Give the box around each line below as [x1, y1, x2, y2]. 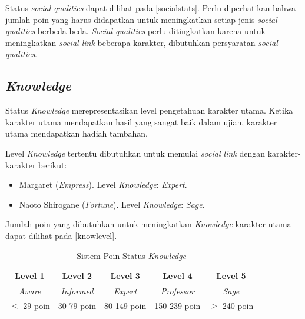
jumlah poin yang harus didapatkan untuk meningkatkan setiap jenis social [5, 13, 277, 25]
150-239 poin [154, 299, 201, 311]
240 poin [222, 299, 254, 311]
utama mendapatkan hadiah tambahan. [5, 127, 148, 139]
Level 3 [110, 270, 140, 282]
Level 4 [163, 270, 193, 282]
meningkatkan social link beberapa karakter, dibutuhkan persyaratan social [5, 36, 278, 48]
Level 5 [216, 270, 246, 282]
